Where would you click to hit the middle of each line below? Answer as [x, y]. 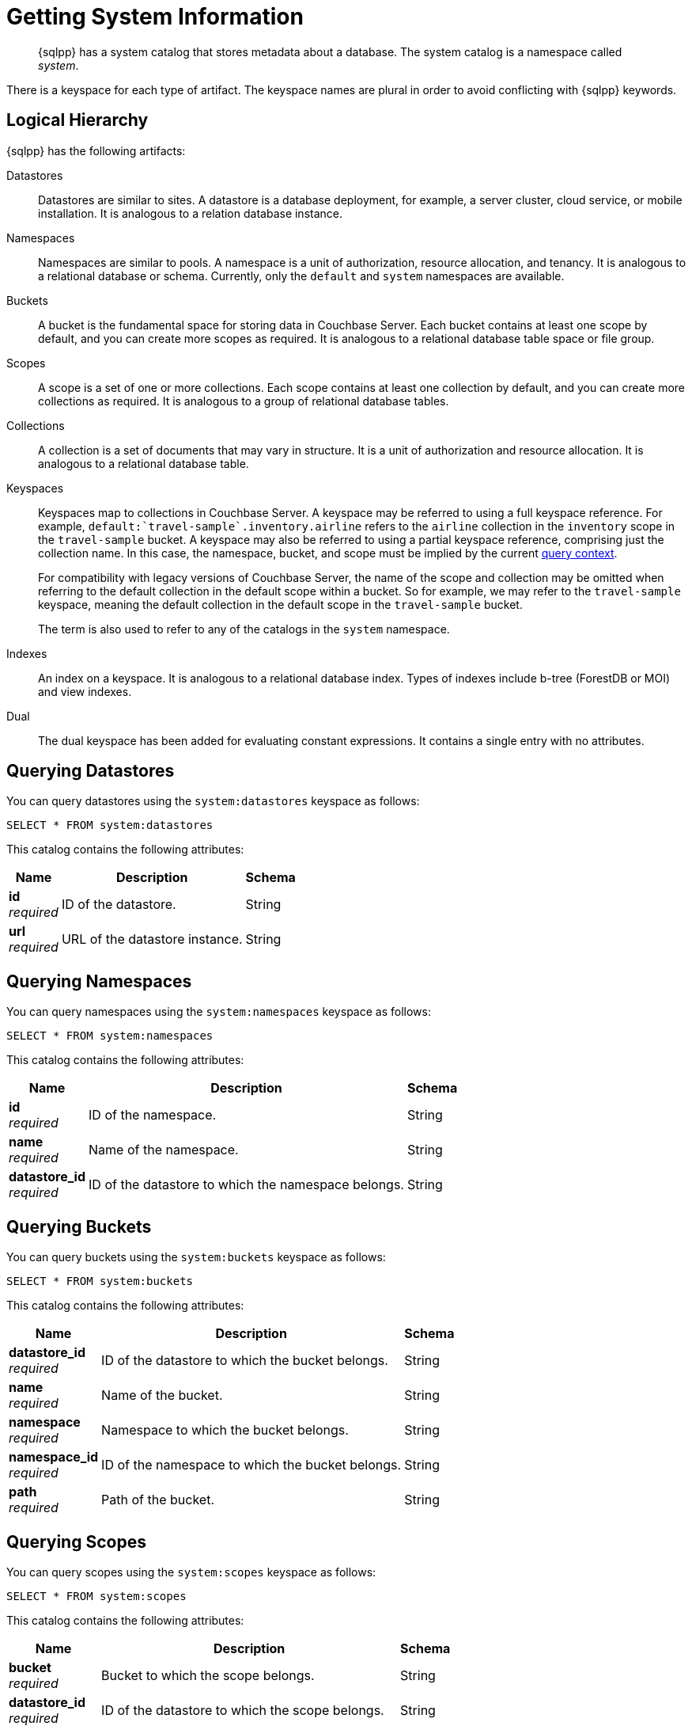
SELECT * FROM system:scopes [96, 1596]
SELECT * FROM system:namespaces [110, 1036]
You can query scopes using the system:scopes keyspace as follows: [191, 1572]
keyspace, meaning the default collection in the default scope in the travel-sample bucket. [280, 604]
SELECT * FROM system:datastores [110, 825]
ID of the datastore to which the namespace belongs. [246, 1185]
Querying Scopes [76, 1542]
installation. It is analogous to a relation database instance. [191, 213]
